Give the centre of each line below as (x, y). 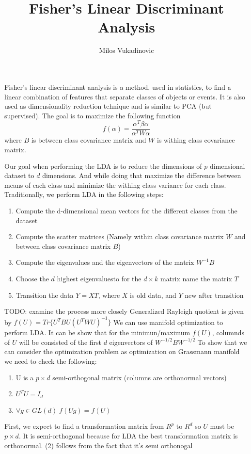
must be (222, 426)
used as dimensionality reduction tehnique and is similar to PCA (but (108, 106)
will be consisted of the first (60, 342)
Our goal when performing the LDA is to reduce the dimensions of (103, 166)
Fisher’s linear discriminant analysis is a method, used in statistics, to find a (118, 87)
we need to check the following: (51, 361)
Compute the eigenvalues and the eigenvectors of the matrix (105, 262)
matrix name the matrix (196, 278)
